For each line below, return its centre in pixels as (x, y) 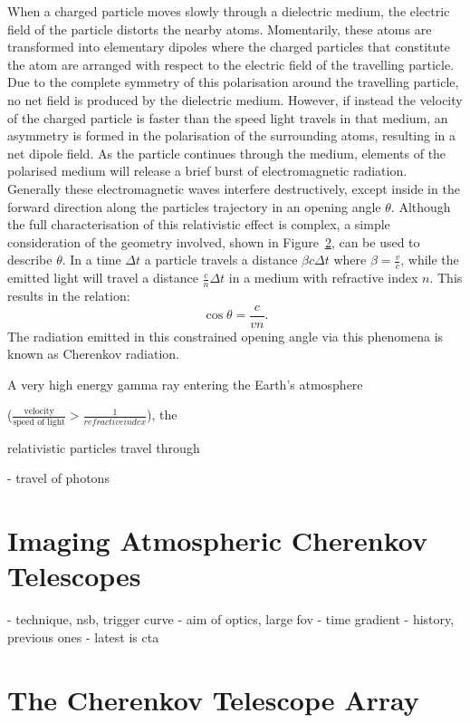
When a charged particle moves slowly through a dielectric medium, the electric (229, 11)
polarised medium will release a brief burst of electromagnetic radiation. (207, 171)
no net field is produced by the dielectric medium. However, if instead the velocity (235, 99)
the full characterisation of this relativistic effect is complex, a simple (199, 224)
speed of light (39, 422)
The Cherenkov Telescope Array (213, 699)
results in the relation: (69, 295)
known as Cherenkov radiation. (93, 354)
